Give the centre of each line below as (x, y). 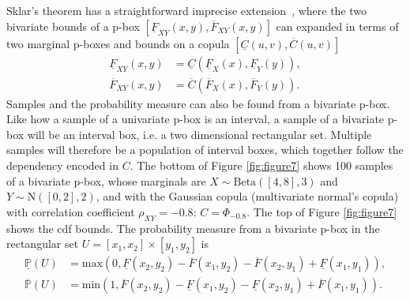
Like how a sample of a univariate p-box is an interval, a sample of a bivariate (196, 119)
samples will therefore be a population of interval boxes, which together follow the (205, 150)
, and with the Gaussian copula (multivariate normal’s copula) (247, 196)
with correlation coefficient (71, 211)
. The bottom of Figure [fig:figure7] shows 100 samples (261, 165)
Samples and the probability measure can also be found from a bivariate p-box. (198, 103)
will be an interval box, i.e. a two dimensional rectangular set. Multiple (199, 134)
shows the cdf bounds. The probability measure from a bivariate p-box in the (193, 228)
